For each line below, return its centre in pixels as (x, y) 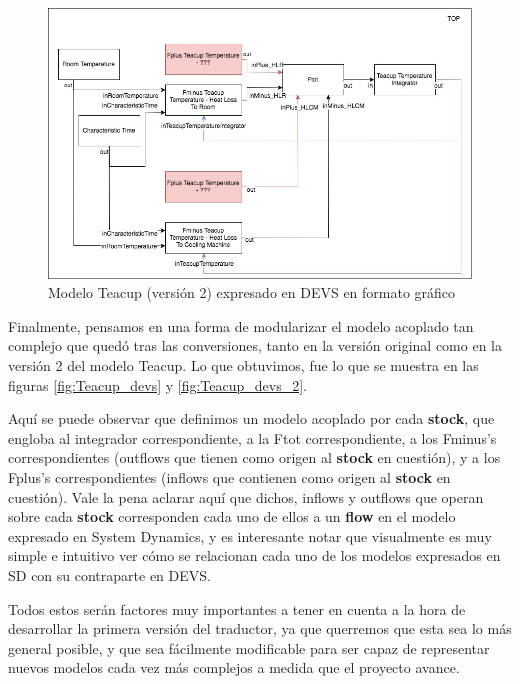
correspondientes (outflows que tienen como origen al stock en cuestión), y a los (254, 457)
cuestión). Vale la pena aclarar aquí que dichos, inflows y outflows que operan (246, 496)
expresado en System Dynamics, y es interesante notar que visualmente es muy (250, 535)
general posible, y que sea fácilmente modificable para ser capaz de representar (249, 647)
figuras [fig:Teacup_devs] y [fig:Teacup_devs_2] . (158, 384)
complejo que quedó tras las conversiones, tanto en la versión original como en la (255, 345)
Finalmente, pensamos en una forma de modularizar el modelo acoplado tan (241, 325)
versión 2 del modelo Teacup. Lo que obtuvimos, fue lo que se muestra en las (243, 364)
